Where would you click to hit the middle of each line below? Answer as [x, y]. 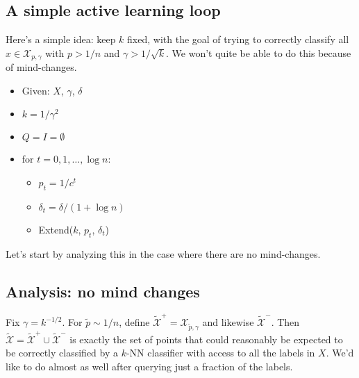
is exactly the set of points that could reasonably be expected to [206, 339]
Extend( [56, 229]
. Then [285, 322]
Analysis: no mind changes [103, 291]
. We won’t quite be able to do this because [259, 52]
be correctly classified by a [62, 353]
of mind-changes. [41, 67]
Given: [36, 90]
